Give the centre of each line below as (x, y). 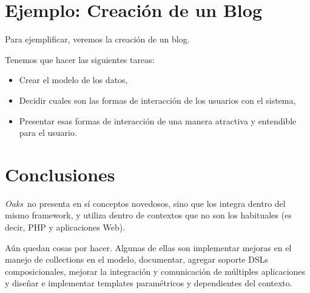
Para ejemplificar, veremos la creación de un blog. (97, 39)
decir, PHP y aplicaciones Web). (65, 227)
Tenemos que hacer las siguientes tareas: (80, 59)
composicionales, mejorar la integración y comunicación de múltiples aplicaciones (155, 271)
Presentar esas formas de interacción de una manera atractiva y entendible (158, 120)
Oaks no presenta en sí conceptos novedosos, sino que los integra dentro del (145, 203)
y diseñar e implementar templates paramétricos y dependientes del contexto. (149, 283)
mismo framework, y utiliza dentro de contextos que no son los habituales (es (148, 215)
